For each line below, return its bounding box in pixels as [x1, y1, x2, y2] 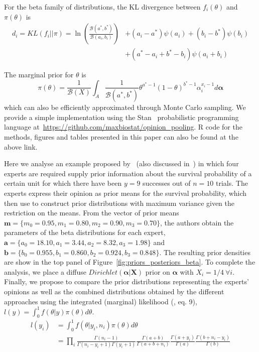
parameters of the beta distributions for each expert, [4, 227, 166, 238]
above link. [4, 141, 38, 152]
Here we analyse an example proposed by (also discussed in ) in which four [4, 158, 239, 169]
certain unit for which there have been [4, 178, 122, 188]
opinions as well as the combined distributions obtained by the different [4, 286, 224, 296]
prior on [145, 266, 170, 277]
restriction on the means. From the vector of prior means [4, 207, 179, 218]
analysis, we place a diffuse [4, 266, 86, 277]
